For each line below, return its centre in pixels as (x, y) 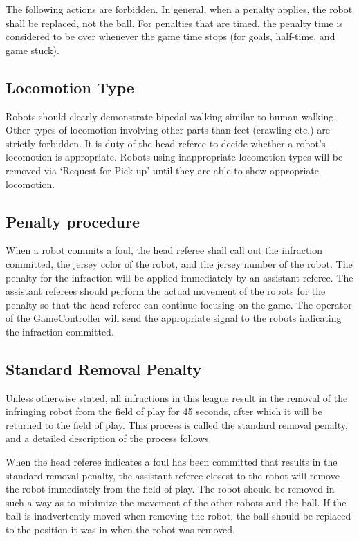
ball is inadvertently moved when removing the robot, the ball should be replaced (178, 516)
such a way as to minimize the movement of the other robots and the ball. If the (176, 502)
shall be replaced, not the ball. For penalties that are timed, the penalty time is (174, 22)
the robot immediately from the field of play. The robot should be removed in (170, 489)
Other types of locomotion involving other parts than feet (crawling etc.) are (168, 130)
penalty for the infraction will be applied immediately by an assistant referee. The (179, 277)
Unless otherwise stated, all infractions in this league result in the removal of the (177, 397)
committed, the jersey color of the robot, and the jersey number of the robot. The (179, 263)
